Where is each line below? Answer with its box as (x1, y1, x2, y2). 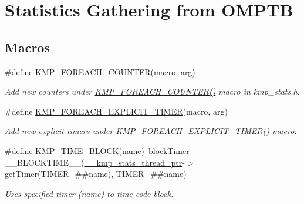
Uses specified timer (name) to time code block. (5, 187, 174, 199)
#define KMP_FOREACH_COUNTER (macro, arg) (5, 65, 195, 78)
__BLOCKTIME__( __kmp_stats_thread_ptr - (5, 156, 185, 168)
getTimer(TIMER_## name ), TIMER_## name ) (5, 168, 187, 180)
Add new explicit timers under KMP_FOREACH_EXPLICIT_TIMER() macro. (5, 125, 297, 137)
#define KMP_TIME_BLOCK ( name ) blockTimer (5, 144, 190, 156)
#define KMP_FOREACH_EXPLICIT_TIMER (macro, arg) (5, 105, 228, 117)
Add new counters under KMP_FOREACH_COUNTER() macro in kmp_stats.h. (5, 85, 300, 98)
